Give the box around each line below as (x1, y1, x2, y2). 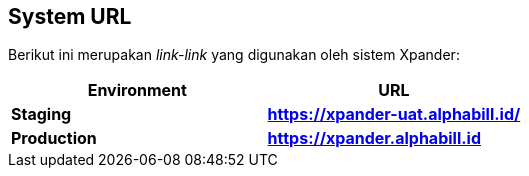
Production (11, 128, 97, 149)
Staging (11, 104, 72, 125)
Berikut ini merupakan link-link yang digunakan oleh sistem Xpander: (8, 46, 460, 64)
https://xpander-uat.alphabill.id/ (267, 104, 521, 125)
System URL (8, 4, 132, 29)
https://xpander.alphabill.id (267, 128, 481, 149)
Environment (87, 80, 187, 101)
